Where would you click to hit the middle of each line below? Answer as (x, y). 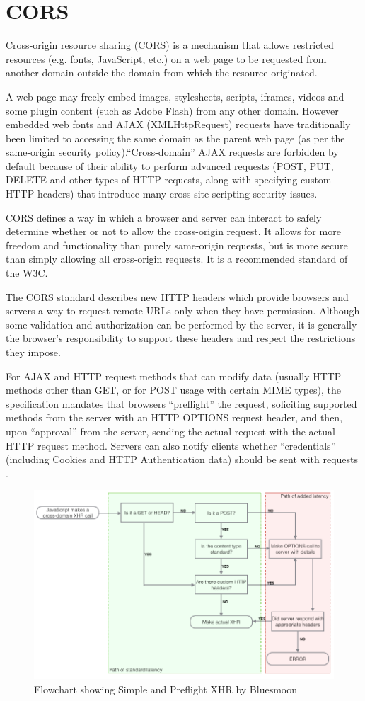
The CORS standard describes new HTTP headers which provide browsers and (177, 296)
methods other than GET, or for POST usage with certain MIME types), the (173, 390)
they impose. (33, 352)
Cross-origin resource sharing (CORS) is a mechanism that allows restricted (170, 45)
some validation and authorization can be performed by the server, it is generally (181, 324)
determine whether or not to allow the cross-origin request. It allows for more (173, 231)
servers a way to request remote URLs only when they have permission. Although (183, 310)
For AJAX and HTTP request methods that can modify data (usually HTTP (174, 376)
